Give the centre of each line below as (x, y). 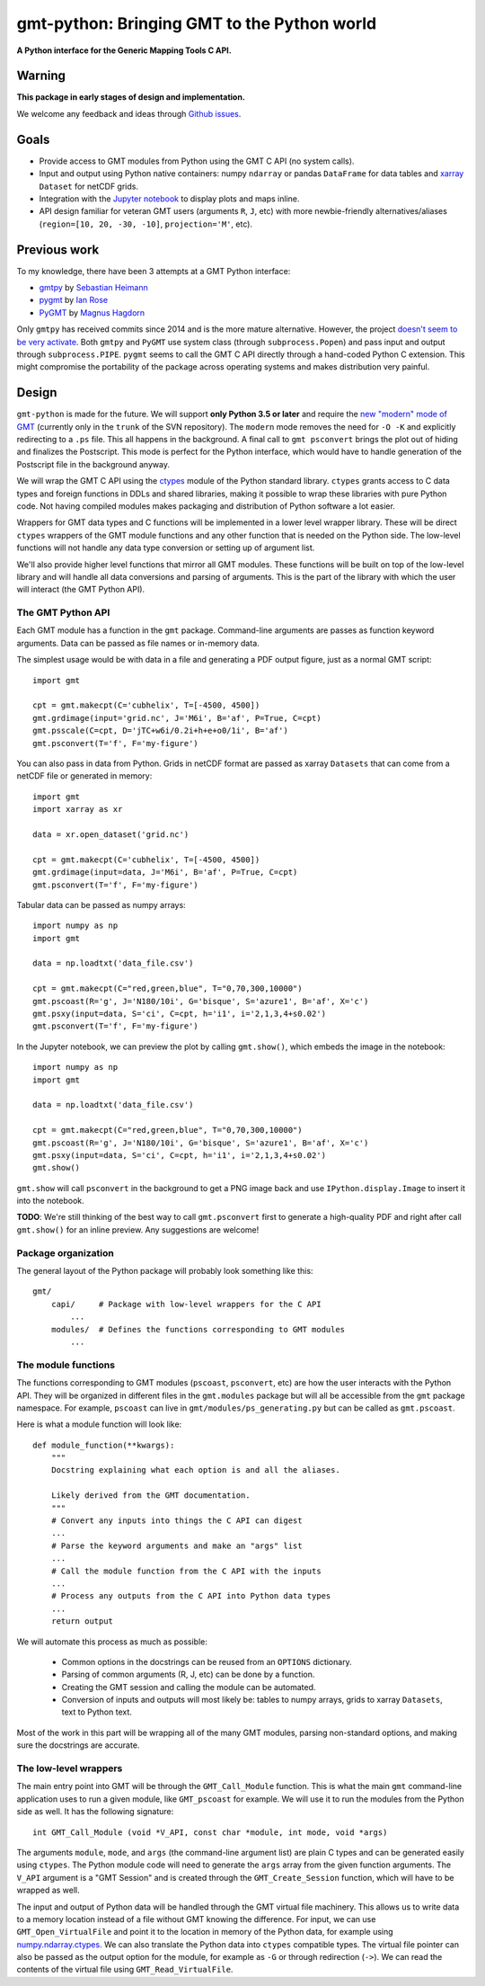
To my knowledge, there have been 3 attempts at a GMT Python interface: (154, 271)
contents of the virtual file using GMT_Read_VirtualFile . (125, 1970)
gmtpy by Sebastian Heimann (93, 287)
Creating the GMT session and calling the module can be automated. (189, 1687)
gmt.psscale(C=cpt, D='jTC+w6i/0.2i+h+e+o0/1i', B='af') (161, 731)
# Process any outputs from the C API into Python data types (191, 1596)
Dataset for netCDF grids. (89, 186)
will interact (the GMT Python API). (81, 590)
